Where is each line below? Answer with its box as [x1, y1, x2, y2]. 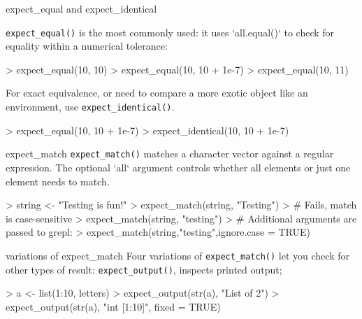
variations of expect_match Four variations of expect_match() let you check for [6, 248, 349, 262]
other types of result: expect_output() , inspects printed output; [6, 262, 282, 276]
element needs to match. [6, 173, 110, 188]
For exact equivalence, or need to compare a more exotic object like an [6, 85, 308, 100]
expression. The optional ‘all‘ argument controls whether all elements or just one [6, 159, 351, 174]
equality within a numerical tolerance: [6, 38, 168, 53]
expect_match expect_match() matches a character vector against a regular [6, 146, 334, 161]
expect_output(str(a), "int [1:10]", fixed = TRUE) [6, 299, 221, 313]
